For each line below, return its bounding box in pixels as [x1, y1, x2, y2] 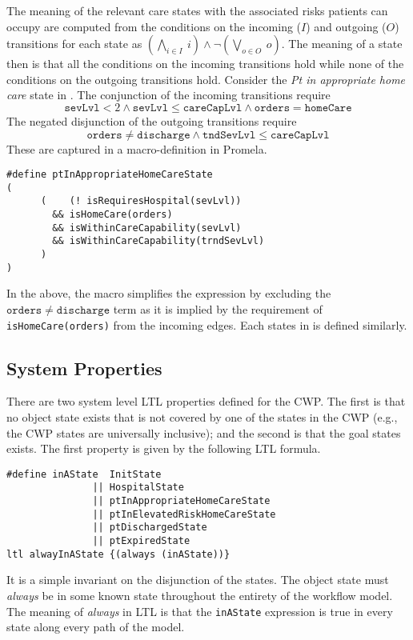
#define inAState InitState [6, 468, 162, 480]
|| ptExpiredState [92, 535, 190, 547]
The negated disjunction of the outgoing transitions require [6, 112, 297, 129]
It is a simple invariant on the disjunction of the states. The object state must [6, 571, 389, 588]
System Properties [6, 355, 162, 380]
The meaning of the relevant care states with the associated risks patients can [6, 2, 388, 18]
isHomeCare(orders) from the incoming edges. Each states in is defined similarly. [6, 316, 407, 333]
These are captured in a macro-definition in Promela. [6, 140, 267, 157]
